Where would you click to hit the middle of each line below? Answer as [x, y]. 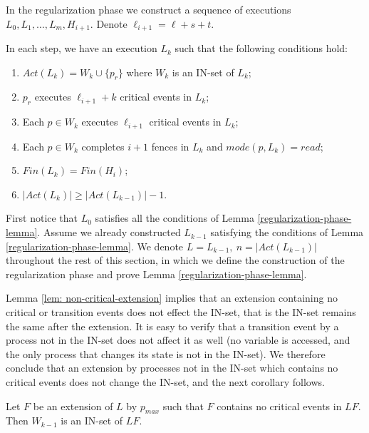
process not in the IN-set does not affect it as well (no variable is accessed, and [178, 340]
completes [103, 146]
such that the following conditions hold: [261, 48]
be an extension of [73, 406]
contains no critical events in [279, 406]
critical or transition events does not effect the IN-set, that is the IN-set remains [181, 312]
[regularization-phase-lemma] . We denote [95, 246]
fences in [170, 146]
